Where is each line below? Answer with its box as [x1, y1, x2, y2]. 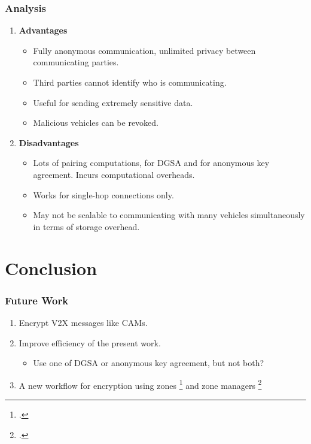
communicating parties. [33, 56, 119, 68]
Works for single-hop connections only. [33, 188, 174, 201]
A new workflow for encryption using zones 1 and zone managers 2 [19, 377, 262, 391]
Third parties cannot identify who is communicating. [33, 76, 227, 88]
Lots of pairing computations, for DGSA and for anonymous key [33, 156, 270, 169]
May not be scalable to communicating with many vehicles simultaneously [33, 209, 305, 221]
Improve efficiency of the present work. [19, 336, 161, 349]
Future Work [5, 292, 69, 307]
